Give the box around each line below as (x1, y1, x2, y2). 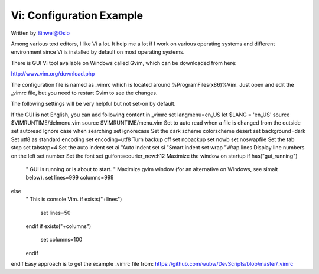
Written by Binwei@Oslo (11, 30, 70, 37)
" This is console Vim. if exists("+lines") (25, 195, 122, 203)
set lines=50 (40, 209, 71, 216)
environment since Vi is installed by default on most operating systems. (11, 48, 185, 56)
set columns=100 (40, 236, 83, 243)
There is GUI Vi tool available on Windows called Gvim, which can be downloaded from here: (11, 59, 237, 66)
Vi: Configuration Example (11, 9, 144, 22)
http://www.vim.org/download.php (11, 70, 95, 77)
